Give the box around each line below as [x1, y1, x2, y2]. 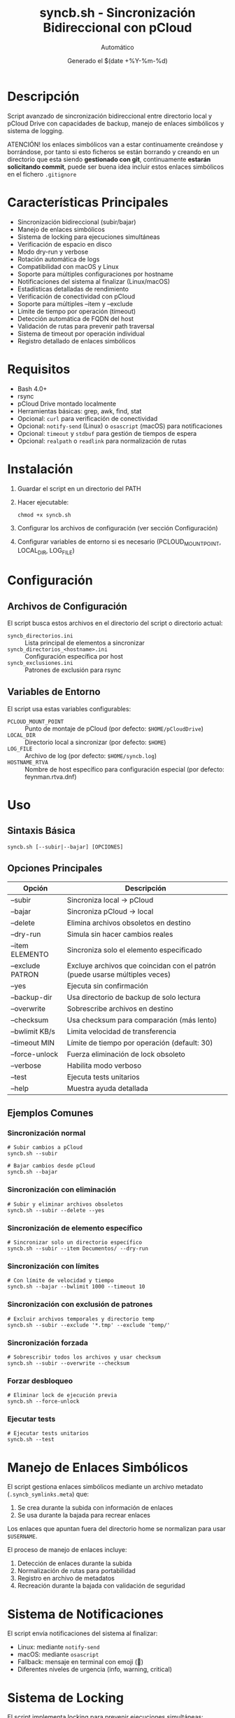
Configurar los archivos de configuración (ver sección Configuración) [17, 523, 218, 532]
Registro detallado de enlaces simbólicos [17, 336, 136, 345]
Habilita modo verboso [66, 1060, 142, 1070]
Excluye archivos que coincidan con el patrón [66, 961, 217, 970]
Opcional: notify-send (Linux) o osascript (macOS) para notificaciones [17, 422, 222, 430]
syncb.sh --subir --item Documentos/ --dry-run [7, 1245, 149, 1252]
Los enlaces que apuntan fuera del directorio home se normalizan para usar [7, 1525, 226, 1533]
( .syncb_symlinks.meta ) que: [7, 1490, 90, 1499]
